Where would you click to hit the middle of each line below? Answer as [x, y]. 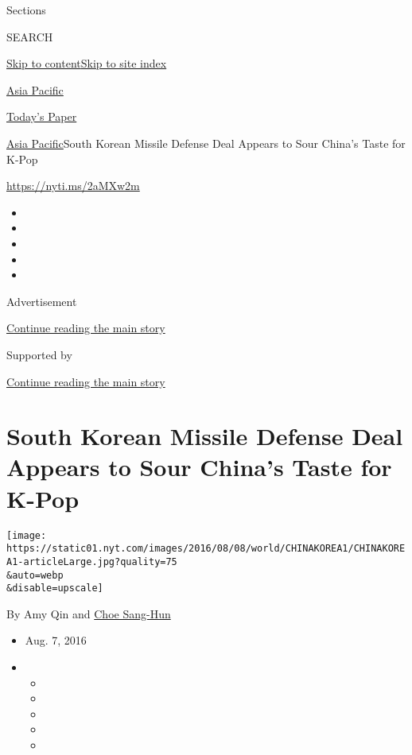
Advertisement [42, 301]
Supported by [39, 354]
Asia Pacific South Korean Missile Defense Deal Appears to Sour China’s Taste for [206, 143]
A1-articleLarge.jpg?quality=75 [92, 561]
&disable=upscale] [55, 589]
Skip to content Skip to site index [87, 63]
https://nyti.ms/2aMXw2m [73, 186]
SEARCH [30, 36]
